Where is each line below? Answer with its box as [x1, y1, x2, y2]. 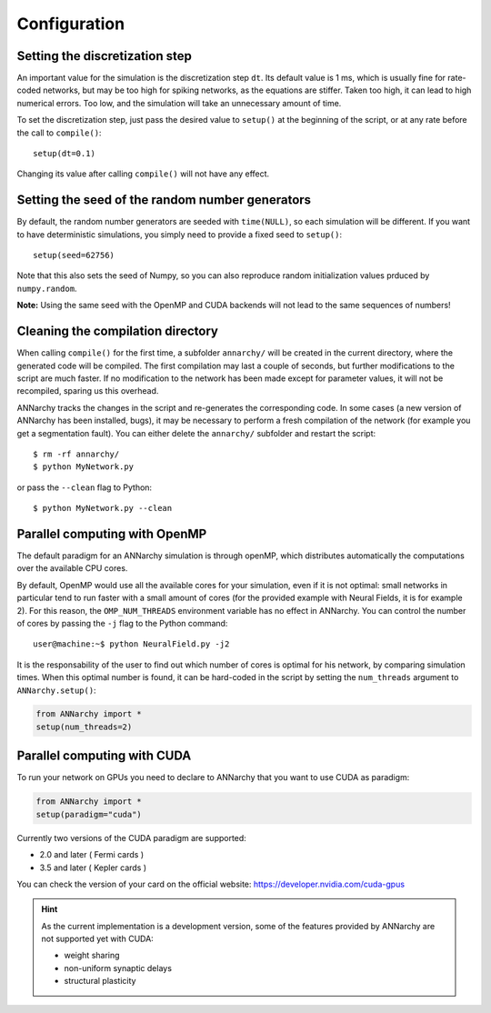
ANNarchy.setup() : [16, 685, 96, 696]
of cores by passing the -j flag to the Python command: [16, 617, 228, 628]
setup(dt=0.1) [33, 148, 95, 159]
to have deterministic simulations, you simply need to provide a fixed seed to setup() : [16, 228, 343, 240]
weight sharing [64, 950, 120, 961]
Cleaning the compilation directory [16, 324, 218, 339]
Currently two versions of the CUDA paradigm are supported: [16, 832, 247, 843]
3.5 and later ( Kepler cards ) [39, 862, 147, 873]
